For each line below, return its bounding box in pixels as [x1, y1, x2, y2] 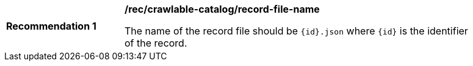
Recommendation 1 [6, 20, 96, 32]
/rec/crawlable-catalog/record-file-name [125, 3, 320, 15]
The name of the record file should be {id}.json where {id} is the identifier [125, 25, 468, 37]
